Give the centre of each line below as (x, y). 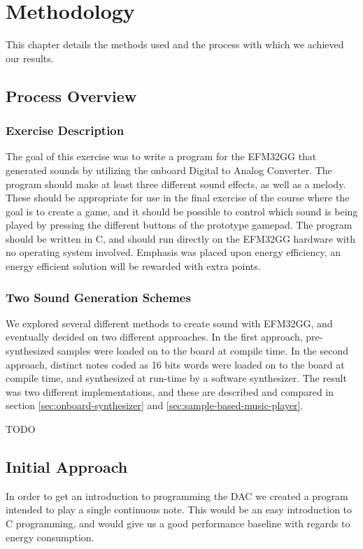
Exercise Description (65, 130)
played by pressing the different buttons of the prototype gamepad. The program (179, 225)
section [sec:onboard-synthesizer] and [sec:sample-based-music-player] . (155, 405)
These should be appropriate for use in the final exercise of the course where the (178, 198)
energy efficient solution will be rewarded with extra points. (133, 266)
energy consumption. (50, 537)
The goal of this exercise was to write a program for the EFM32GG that (161, 156)
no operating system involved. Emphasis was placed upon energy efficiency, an (173, 252)
